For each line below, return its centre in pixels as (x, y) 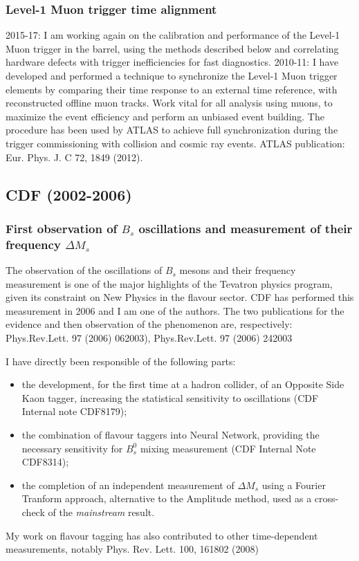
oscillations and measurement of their (246, 228)
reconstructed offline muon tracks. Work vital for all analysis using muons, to (169, 103)
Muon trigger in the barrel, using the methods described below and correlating (172, 48)
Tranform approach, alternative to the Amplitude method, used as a (167, 498)
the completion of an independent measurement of (128, 485)
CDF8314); (45, 462)
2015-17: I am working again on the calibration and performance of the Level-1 (173, 35)
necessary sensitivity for (72, 448)
